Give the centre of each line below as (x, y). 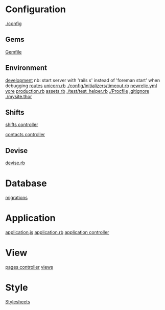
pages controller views (29, 267)
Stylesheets (18, 301)
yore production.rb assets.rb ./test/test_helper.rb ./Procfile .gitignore (77, 91)
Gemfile (14, 51)
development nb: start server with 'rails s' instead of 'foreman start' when (82, 80)
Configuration (36, 9)
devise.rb (15, 163)
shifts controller (22, 125)
